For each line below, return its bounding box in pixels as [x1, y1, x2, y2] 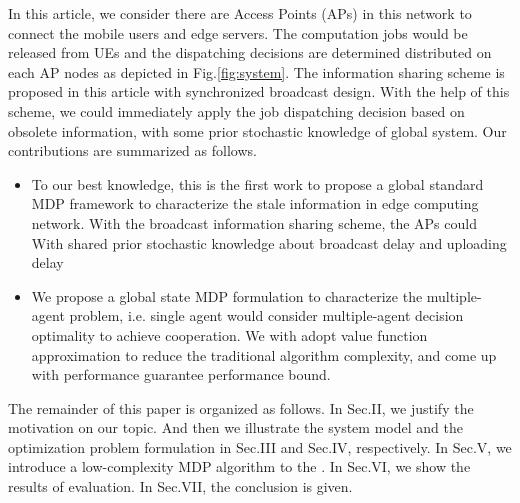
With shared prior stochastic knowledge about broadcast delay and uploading [31, 232, 507, 253]
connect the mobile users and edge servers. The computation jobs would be [8, 22, 468, 43]
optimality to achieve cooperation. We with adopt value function [31, 324, 428, 345]
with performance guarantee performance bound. [31, 364, 331, 385]
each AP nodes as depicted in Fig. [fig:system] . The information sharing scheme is [8, 61, 505, 82]
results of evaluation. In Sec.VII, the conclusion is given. [8, 476, 353, 497]
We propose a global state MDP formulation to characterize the [31, 285, 423, 306]
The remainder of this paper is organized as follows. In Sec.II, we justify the [8, 397, 474, 418]
